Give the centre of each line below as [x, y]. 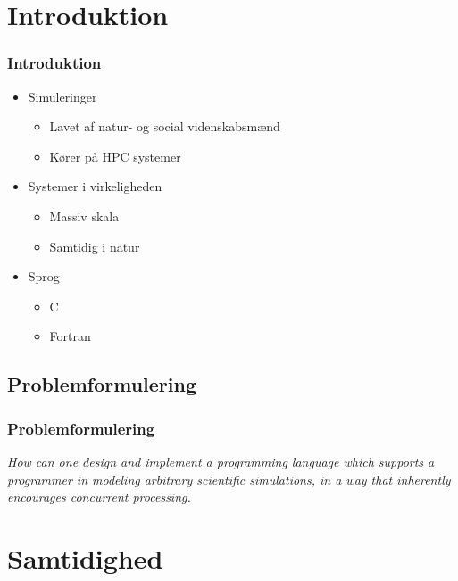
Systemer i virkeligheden [95, 186]
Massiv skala [84, 216]
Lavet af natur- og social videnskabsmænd [165, 126]
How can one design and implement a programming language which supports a [221, 461]
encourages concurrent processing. [99, 497]
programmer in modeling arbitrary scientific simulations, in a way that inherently [229, 479]
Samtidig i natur [95, 246]
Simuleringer [62, 96]
